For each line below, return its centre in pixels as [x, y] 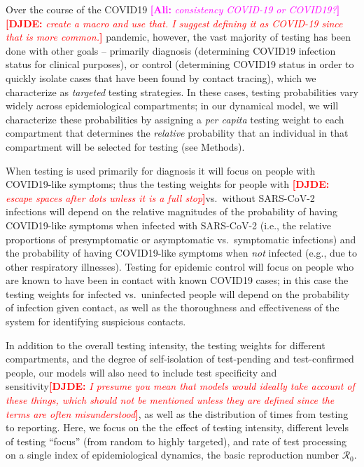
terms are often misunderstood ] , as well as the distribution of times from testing [177, 413]
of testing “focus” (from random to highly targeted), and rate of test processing [176, 441]
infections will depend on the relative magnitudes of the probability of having [171, 211]
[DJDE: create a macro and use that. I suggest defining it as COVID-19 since [174, 23]
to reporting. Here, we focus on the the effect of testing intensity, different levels [177, 427]
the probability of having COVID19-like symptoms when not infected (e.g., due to [181, 253]
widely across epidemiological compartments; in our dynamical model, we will [172, 106]
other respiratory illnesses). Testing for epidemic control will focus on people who [180, 266]
